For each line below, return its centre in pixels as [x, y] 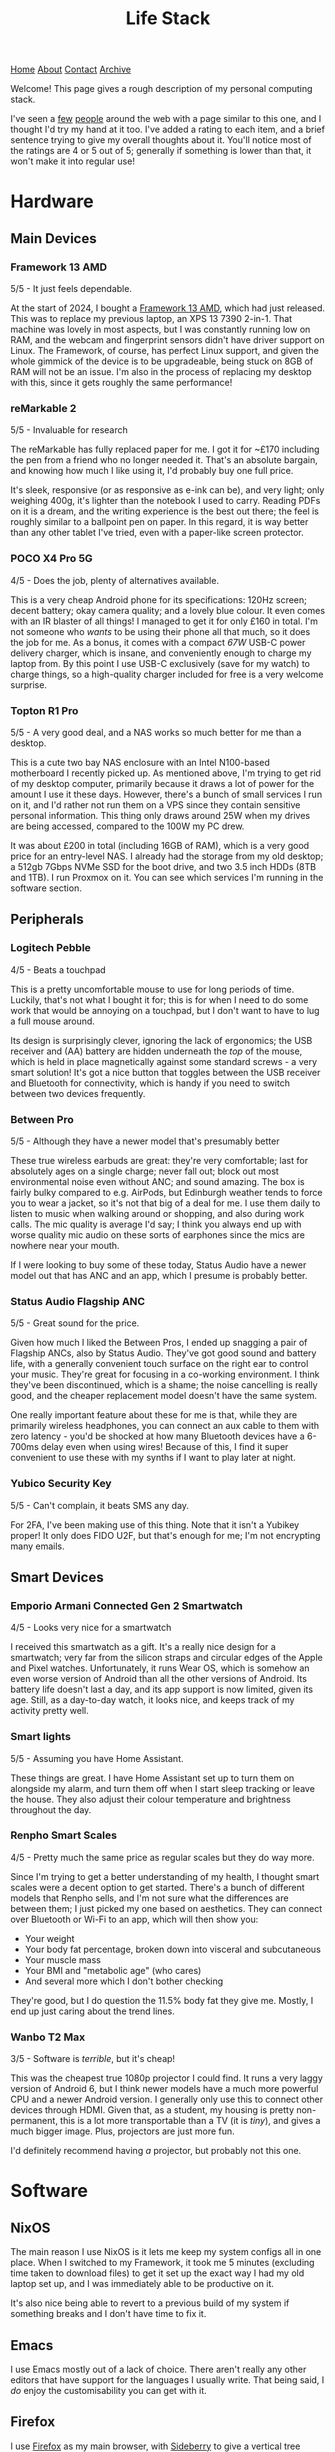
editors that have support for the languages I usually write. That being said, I [167, 2379]
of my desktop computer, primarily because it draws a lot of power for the [162, 783]
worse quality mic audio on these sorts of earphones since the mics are [158, 1234]
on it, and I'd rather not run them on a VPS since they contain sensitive [155, 804]
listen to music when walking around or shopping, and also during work [157, 1213]
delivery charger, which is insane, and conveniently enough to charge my [161, 653]
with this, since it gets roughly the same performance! [121, 383]
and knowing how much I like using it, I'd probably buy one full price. [152, 471]
